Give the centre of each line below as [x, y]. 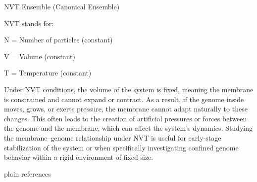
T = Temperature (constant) [48, 73]
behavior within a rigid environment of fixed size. [79, 157]
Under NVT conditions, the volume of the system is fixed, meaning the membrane [129, 89]
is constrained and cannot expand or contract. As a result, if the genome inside [124, 99]
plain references [27, 173]
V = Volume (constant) [40, 56]
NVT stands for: [29, 23]
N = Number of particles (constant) [58, 40]
